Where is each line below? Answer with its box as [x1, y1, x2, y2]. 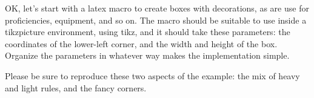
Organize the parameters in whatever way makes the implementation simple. [5, 49, 290, 62]
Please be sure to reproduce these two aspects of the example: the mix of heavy [5, 69, 300, 82]
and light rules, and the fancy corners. [5, 81, 147, 94]
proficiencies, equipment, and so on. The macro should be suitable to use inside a [5, 13, 307, 26]
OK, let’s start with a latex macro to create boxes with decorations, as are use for [5, 2, 309, 14]
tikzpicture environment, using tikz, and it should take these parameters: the [5, 25, 290, 38]
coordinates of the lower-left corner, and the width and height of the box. [5, 37, 278, 50]
